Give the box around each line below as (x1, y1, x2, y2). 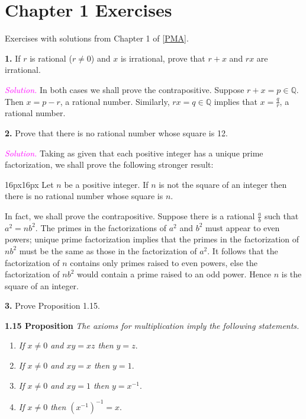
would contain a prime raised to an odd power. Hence (77, 268, 272, 280)
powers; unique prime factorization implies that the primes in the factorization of (5, 233, 299, 245)
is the (281, 268, 302, 280)
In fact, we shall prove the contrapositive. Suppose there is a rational (5, 209, 255, 222)
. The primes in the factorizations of (35, 221, 166, 234)
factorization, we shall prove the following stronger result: (5, 158, 214, 171)
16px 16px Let (5, 178, 54, 190)
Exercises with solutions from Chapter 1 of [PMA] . (5, 32, 189, 44)
